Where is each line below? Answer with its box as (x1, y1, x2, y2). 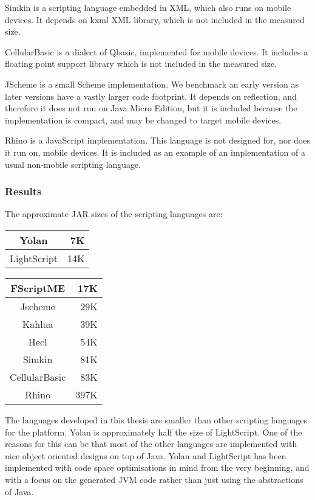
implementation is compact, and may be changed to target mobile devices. (5, 113, 282, 126)
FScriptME (10, 280, 65, 295)
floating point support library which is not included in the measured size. (5, 57, 277, 70)
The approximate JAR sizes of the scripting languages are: (5, 207, 223, 220)
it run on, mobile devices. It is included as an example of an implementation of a (5, 145, 305, 158)
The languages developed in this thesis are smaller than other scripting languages (5, 413, 308, 426)
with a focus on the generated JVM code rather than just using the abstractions (5, 473, 303, 485)
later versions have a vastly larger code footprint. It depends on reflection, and (5, 89, 297, 102)
